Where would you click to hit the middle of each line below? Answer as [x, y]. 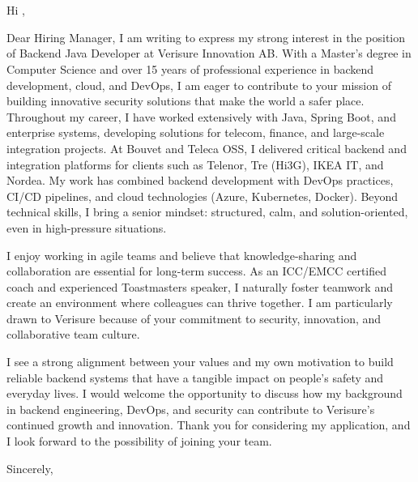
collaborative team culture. [73, 334]
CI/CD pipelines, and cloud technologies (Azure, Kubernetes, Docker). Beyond [203, 196]
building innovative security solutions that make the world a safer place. [186, 101]
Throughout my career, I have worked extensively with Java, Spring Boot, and [201, 116]
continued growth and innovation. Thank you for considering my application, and [209, 425]
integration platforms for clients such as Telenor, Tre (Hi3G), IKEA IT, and [195, 164]
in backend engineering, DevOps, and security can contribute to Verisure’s [191, 409]
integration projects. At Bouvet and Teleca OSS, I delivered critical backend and [207, 148]
